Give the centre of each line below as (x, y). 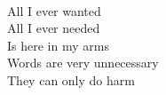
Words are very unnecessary (83, 63)
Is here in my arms (58, 45)
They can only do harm (71, 79)
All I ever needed (54, 28)
